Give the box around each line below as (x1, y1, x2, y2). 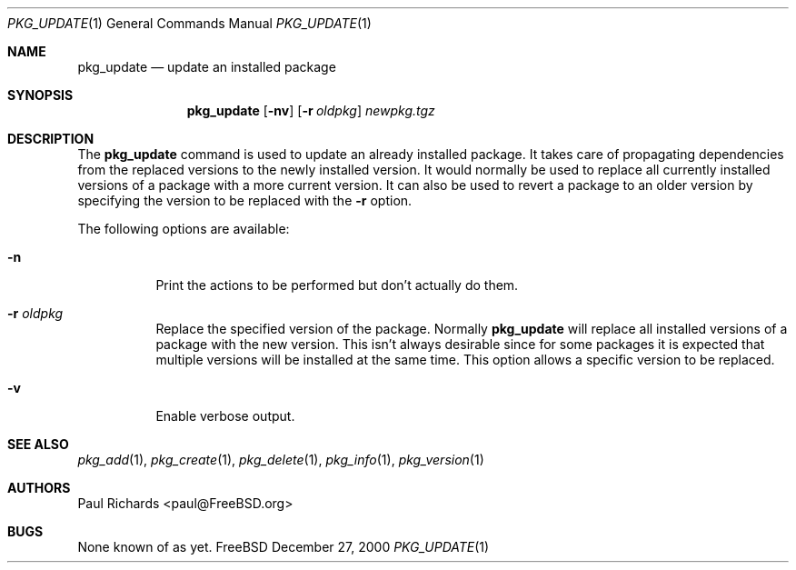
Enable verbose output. (155, 408, 295, 424)
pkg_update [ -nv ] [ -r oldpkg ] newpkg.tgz (186, 103, 435, 118)
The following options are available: (77, 221, 290, 236)
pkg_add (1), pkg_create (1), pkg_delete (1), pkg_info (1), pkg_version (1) (77, 452, 484, 467)
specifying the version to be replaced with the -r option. (77, 193, 413, 208)
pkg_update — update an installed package (77, 59, 336, 75)
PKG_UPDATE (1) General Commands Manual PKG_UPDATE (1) (7, 15, 372, 31)
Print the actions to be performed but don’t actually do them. (155, 277, 519, 293)
